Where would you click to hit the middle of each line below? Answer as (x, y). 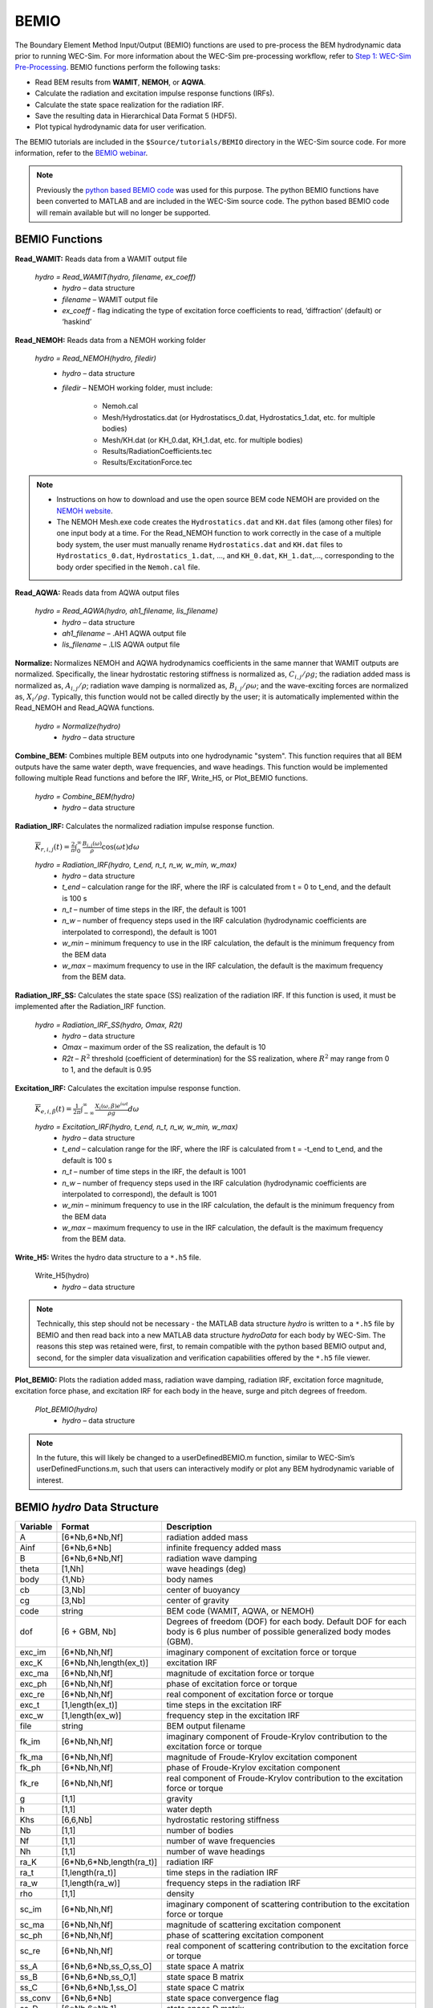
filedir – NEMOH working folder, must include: (138, 388)
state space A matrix (205, 1966)
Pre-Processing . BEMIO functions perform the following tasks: (117, 67)
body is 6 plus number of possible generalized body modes (279, 1631)
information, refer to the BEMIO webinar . (81, 153)
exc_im (33, 1652)
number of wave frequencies (221, 1841)
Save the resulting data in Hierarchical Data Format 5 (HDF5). (136, 116)
